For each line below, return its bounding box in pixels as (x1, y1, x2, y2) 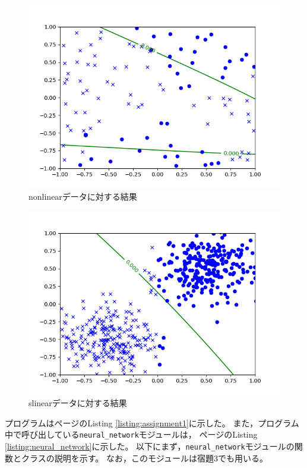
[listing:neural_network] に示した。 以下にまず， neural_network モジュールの (5, 440, 295, 453)
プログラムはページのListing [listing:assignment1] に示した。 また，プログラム (5, 416, 299, 429)
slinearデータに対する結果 (29, 397, 127, 409)
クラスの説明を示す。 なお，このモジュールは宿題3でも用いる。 (21, 451, 268, 464)
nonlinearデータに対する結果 (29, 190, 137, 203)
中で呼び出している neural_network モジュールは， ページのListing (5, 428, 258, 441)
